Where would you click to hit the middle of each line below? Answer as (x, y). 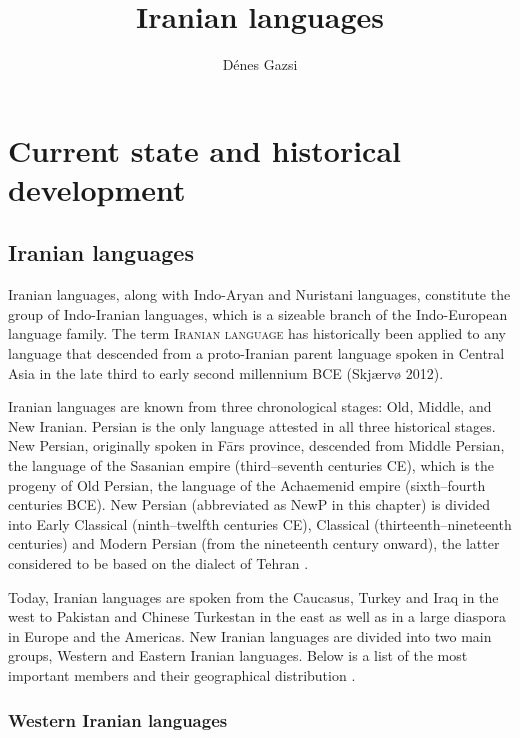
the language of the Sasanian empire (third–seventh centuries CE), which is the (251, 465)
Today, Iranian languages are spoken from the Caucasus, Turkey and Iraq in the (253, 596)
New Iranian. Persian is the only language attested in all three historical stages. (252, 425)
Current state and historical (204, 149)
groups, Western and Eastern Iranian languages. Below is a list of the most (238, 655)
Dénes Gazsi (260, 64)
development (97, 188)
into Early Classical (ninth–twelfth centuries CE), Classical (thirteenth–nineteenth (260, 523)
